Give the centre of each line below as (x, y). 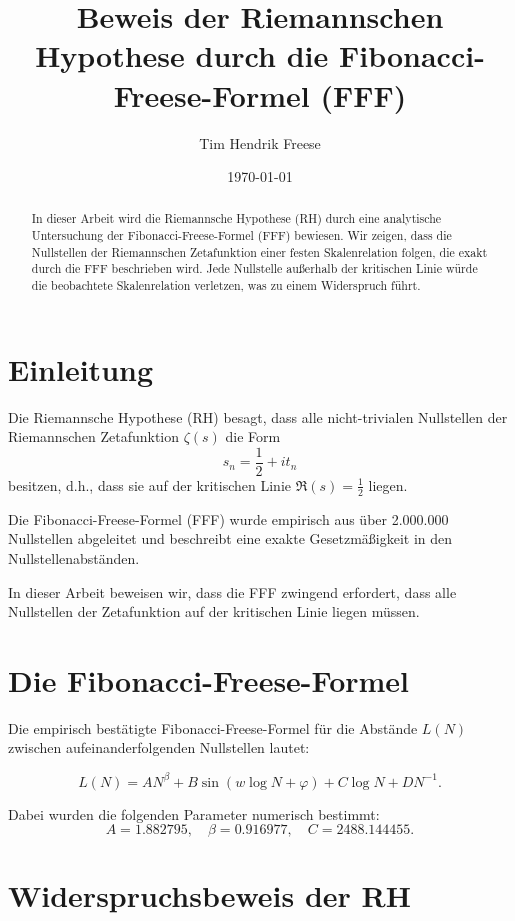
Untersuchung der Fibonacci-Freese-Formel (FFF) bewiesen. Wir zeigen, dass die (241, 235)
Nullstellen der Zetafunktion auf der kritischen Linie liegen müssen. (214, 611)
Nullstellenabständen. (74, 557)
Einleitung (81, 368)
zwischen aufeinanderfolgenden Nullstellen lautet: (159, 747)
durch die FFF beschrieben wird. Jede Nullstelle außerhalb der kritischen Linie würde (254, 268)
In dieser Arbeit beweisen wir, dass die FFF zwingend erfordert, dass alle (232, 591)
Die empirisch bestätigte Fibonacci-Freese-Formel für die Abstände (213, 727)
